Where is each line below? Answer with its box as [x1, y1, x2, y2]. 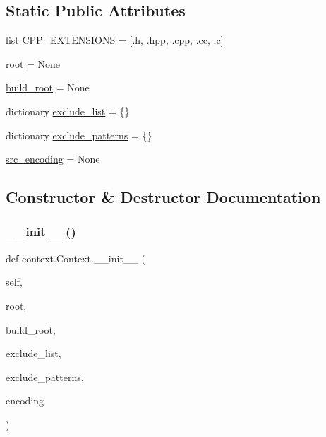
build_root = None [6, 80, 90, 95]
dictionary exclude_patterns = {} [6, 127, 152, 142]
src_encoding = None [6, 151, 100, 166]
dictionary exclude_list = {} [6, 103, 130, 118]
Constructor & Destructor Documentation [6, 186, 321, 208]
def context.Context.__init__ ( [6, 250, 145, 265]
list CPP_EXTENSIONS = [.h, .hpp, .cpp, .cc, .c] [6, 33, 224, 47]
